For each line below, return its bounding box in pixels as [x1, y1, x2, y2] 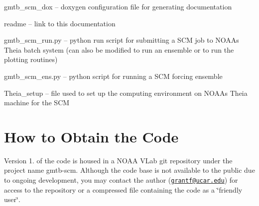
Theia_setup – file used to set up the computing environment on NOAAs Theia [4, 87, 248, 98]
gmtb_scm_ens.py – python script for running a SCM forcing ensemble [4, 70, 223, 81]
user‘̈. [4, 194, 20, 205]
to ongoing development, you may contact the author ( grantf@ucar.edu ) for [4, 175, 238, 185]
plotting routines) [4, 54, 58, 65]
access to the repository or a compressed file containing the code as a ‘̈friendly [4, 184, 243, 195]
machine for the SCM [4, 97, 70, 108]
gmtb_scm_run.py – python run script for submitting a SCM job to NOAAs [4, 35, 239, 45]
